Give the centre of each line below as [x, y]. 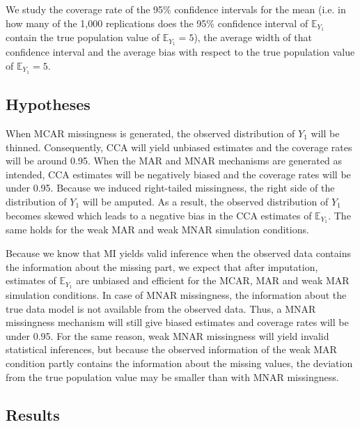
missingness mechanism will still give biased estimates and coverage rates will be [177, 322]
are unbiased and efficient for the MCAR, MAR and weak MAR [213, 280]
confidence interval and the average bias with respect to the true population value [180, 52]
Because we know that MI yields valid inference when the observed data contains [178, 253]
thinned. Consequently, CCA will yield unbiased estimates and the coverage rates [179, 147]
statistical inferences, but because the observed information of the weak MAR [171, 349]
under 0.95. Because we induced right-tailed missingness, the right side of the [170, 188]
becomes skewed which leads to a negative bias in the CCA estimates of [159, 215]
